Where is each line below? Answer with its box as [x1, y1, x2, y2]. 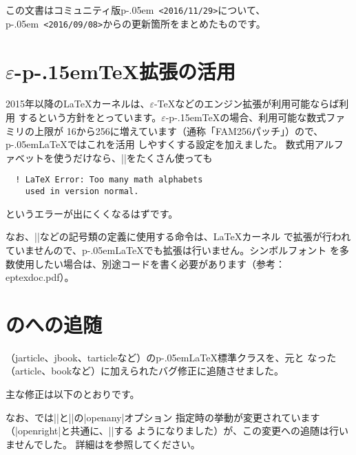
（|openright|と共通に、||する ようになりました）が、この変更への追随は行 [6, 423, 339, 438]
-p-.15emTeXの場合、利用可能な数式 [165, 110, 326, 125]
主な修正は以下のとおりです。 [6, 387, 140, 401]
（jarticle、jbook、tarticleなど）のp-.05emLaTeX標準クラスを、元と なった [6, 350, 337, 364]
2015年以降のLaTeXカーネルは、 [6, 96, 150, 111]
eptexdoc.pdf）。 [6, 270, 74, 284]
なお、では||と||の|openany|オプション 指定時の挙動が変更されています [6, 410, 320, 424]
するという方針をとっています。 [18, 110, 162, 125]
